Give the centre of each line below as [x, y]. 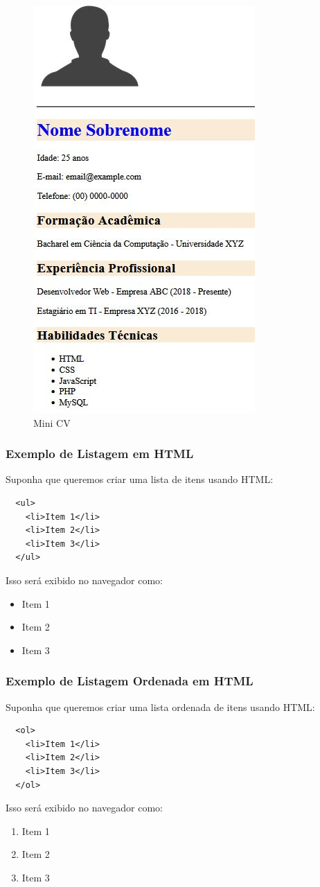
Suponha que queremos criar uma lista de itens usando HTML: [140, 479]
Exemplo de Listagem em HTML [100, 454]
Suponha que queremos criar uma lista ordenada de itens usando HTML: [160, 706]
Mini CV [52, 422]
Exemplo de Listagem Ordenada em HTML [130, 681]
